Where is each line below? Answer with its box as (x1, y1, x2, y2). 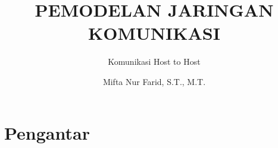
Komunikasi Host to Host (108, 55, 201, 68)
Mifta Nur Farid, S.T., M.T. (102, 75, 206, 87)
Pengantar (4, 120, 90, 144)
